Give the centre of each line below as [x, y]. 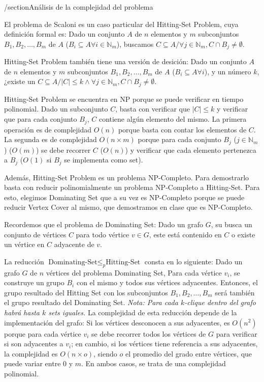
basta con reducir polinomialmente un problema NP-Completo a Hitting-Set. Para [132, 187]
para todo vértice [103, 234]
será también [235, 292]
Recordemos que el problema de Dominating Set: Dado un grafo [104, 224]
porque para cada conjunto [179, 139]
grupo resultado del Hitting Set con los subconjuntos [86, 292]
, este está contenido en [185, 234]
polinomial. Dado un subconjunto [56, 109]
